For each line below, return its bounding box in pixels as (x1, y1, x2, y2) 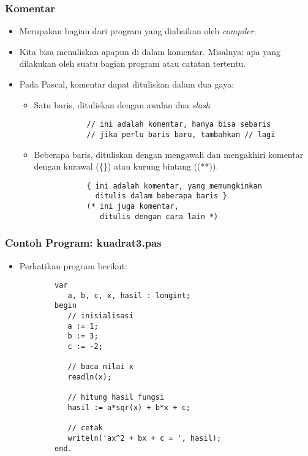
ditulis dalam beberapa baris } (95, 192, 227, 201)
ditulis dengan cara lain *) (99, 212, 219, 221)
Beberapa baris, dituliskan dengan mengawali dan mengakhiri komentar (34, 148, 304, 160)
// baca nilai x (67, 362, 133, 372)
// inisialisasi (67, 312, 133, 321)
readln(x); (67, 373, 112, 382)
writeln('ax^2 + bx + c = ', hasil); (67, 433, 222, 443)
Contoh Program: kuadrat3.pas (5, 235, 162, 250)
